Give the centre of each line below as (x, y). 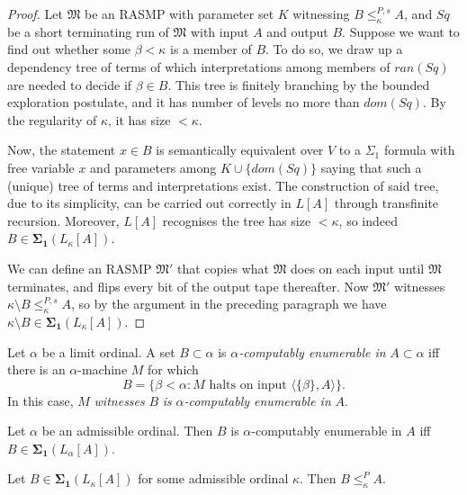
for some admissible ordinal (213, 478)
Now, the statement (62, 150)
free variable (41, 167)
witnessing (321, 13)
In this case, (40, 400)
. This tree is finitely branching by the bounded (299, 84)
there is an (36, 369)
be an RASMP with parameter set (179, 13)
